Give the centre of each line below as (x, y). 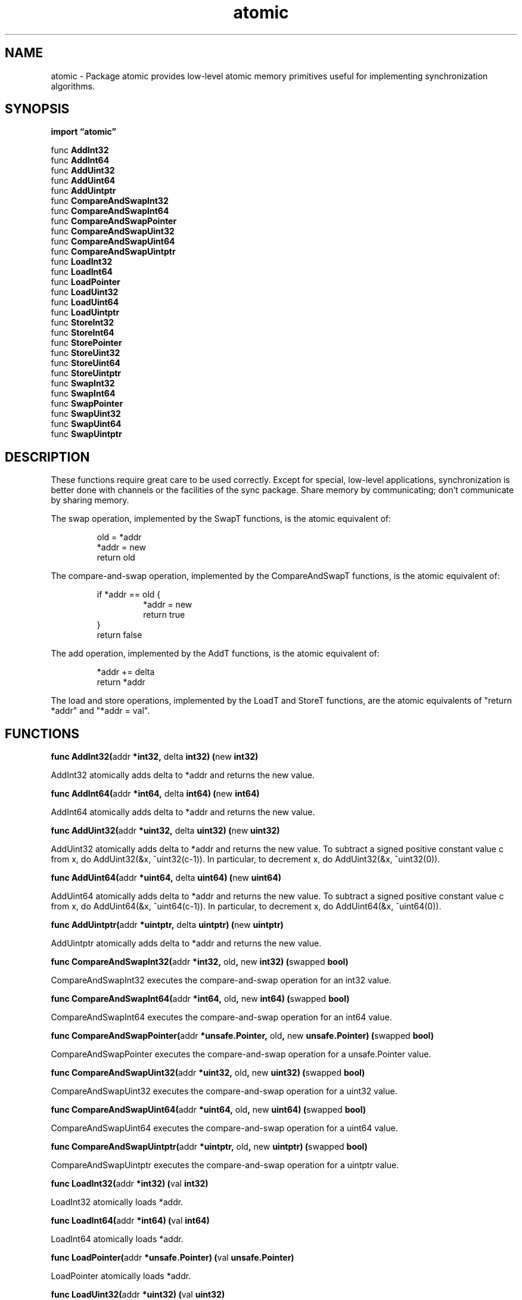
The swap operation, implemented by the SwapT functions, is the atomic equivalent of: (221, 519)
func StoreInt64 (83, 333)
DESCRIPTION (47, 457)
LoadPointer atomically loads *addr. (121, 1276)
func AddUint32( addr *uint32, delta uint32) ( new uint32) (165, 831)
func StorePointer (86, 343)
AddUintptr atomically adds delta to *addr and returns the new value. (186, 943)
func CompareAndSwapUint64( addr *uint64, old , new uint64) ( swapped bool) (209, 1110)
